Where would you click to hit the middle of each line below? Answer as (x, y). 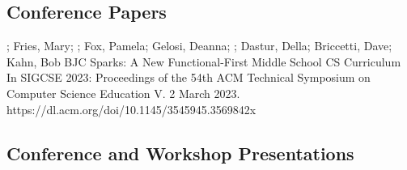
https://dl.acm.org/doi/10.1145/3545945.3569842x (131, 109)
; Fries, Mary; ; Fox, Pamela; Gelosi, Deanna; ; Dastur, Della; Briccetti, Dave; (199, 46)
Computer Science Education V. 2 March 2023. (123, 93)
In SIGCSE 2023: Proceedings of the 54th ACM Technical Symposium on (189, 77)
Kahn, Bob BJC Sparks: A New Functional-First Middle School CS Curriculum (204, 61)
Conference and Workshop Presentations (180, 153)
